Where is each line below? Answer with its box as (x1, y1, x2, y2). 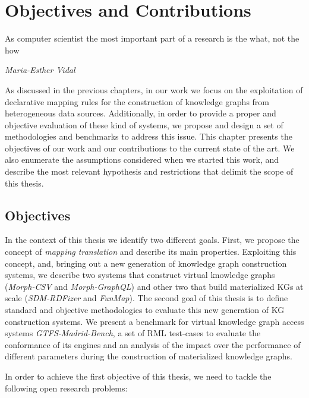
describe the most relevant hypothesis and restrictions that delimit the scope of (5, 165, 294, 178)
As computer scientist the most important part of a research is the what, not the (5, 32, 299, 45)
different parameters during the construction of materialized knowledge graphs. (5, 350, 292, 362)
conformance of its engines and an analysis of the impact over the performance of (5, 338, 301, 350)
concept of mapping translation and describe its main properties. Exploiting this (5, 245, 297, 258)
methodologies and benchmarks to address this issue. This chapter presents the (5, 130, 292, 143)
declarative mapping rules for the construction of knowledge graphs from (5, 95, 269, 108)
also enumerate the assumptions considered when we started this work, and (5, 153, 279, 166)
